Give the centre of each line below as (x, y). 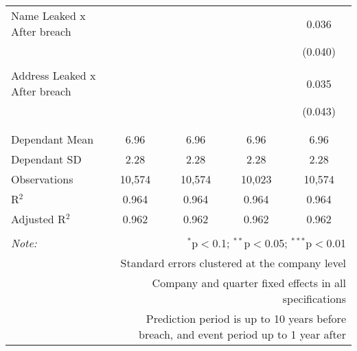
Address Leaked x (54, 75)
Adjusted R (38, 219)
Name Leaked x (48, 15)
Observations (42, 179)
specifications (314, 298)
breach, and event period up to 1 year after (242, 334)
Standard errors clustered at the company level (233, 263)
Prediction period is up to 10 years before (246, 318)
